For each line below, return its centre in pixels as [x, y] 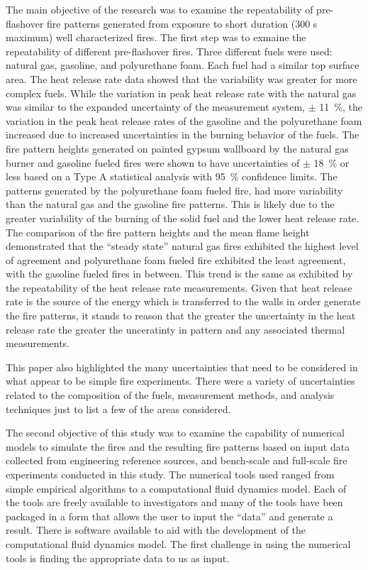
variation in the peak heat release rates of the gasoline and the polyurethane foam [184, 120]
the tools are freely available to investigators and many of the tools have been [174, 502]
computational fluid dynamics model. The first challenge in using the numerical [178, 543]
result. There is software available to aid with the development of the [156, 530]
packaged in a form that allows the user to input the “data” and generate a [169, 516]
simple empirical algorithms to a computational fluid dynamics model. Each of [176, 488]
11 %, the [341, 107]
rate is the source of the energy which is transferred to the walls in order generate [183, 301]
